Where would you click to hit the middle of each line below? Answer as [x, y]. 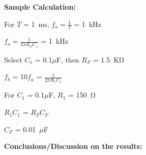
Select [13, 59]
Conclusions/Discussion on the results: [73, 146]
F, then [68, 59]
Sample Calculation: [40, 7]
